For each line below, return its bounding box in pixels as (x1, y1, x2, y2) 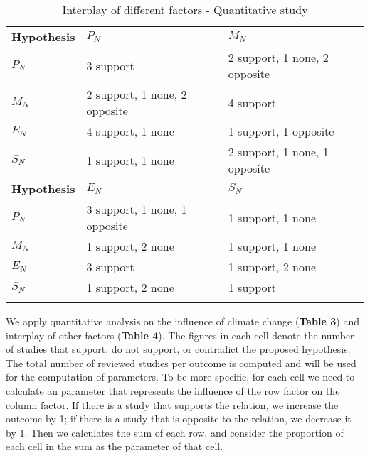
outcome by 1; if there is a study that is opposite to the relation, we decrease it (6, 411, 351, 426)
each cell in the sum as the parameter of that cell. (6, 439, 223, 454)
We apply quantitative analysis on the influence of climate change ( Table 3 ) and (6, 314, 359, 328)
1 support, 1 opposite (228, 123, 334, 139)
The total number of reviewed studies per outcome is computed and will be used (6, 355, 356, 370)
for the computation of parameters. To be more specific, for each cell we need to (6, 369, 355, 384)
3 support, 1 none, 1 (86, 201, 187, 217)
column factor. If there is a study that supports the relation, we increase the (6, 397, 339, 412)
